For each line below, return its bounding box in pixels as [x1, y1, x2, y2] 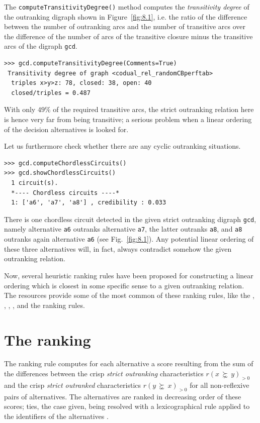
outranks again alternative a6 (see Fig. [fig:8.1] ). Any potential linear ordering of [4, 234, 254, 244]
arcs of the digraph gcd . [4, 41, 77, 51]
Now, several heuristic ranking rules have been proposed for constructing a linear [4, 270, 253, 280]
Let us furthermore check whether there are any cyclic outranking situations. [4, 141, 241, 151]
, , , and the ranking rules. [4, 299, 85, 310]
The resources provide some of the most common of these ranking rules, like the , [4, 290, 254, 300]
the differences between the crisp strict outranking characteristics [4, 368, 204, 379]
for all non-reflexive [190, 379, 249, 390]
